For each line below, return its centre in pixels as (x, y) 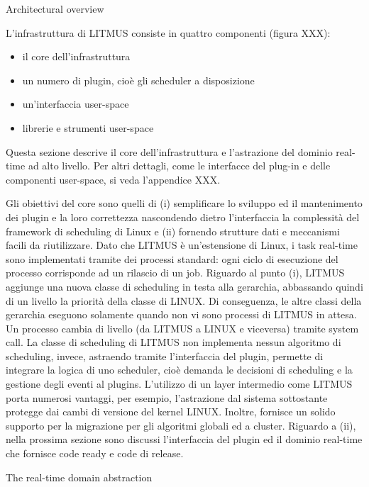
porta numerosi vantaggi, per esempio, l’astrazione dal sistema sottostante (167, 397)
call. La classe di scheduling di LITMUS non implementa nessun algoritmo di (174, 342)
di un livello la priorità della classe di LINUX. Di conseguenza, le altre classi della (184, 300)
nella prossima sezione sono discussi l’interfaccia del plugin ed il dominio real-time (184, 439)
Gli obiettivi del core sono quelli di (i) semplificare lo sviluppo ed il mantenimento (184, 203)
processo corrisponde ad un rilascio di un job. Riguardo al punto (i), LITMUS (175, 273)
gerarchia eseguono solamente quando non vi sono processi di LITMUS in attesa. (181, 314)
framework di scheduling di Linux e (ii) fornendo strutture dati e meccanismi (173, 231)
